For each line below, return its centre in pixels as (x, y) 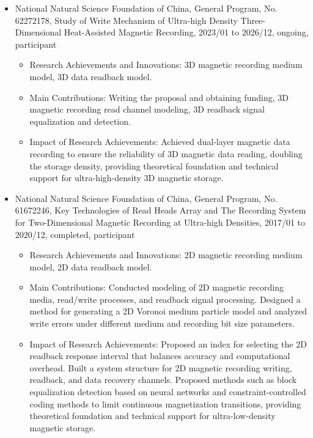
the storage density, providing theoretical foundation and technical (154, 165)
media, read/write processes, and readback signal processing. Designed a (165, 299)
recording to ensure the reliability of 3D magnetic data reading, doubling (166, 153)
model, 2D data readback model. (91, 266)
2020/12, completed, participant (75, 234)
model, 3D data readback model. (91, 76)
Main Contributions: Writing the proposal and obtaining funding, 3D (159, 97)
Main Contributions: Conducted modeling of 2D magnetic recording (156, 287)
